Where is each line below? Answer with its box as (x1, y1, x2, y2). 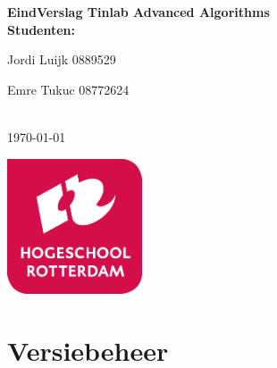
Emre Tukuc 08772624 (7, 79, 130, 98)
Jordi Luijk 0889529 (7, 50, 116, 69)
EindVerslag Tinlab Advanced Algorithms (7, 3, 270, 21)
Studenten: (7, 20, 76, 38)
